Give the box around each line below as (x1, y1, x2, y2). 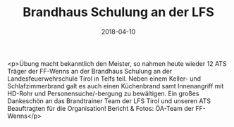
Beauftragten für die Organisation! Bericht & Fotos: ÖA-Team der (7, 104, 195, 112)
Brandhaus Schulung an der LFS (22, 4, 215, 20)
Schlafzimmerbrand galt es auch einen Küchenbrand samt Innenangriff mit (7, 81, 224, 90)
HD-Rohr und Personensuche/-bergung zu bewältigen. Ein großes (7, 89, 199, 98)
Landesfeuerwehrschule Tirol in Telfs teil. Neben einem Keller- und (7, 74, 202, 83)
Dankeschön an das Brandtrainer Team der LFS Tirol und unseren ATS (7, 96, 211, 105)
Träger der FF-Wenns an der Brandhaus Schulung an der (7, 67, 173, 75)
